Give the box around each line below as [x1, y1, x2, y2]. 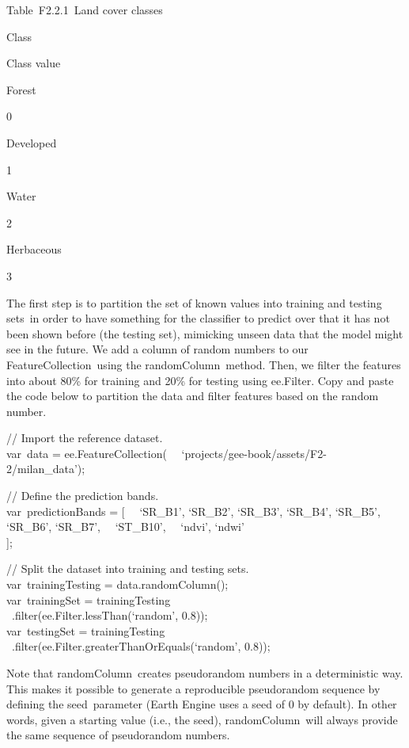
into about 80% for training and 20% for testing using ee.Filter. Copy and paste [6, 372, 394, 388]
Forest [6, 81, 36, 97]
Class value [6, 55, 61, 71]
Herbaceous [6, 241, 62, 258]
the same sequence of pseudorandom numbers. [6, 727, 230, 743]
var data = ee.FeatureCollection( [6, 445, 167, 461]
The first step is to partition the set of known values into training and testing [6, 294, 382, 311]
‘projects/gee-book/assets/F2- [181, 445, 327, 461]
